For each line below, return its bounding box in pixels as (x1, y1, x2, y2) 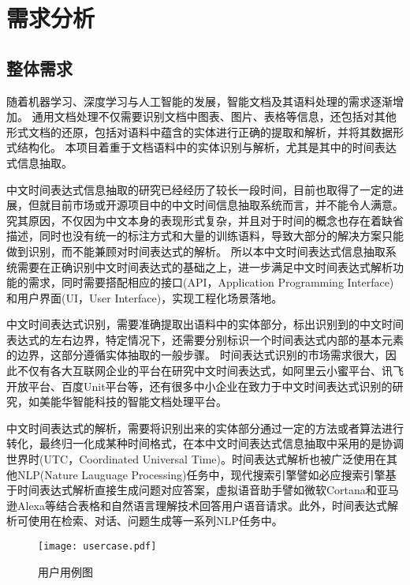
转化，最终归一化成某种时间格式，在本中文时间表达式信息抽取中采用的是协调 (6, 435, 404, 452)
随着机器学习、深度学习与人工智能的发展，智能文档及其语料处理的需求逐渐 (6, 92, 393, 109)
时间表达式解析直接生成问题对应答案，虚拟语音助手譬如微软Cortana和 (17, 482, 377, 498)
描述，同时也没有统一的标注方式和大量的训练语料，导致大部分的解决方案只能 (6, 227, 404, 244)
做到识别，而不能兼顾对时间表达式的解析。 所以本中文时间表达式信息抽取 (6, 242, 386, 259)
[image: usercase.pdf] (38, 541, 157, 553)
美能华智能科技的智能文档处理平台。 (39, 393, 227, 410)
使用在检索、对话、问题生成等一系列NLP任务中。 (28, 512, 283, 529)
